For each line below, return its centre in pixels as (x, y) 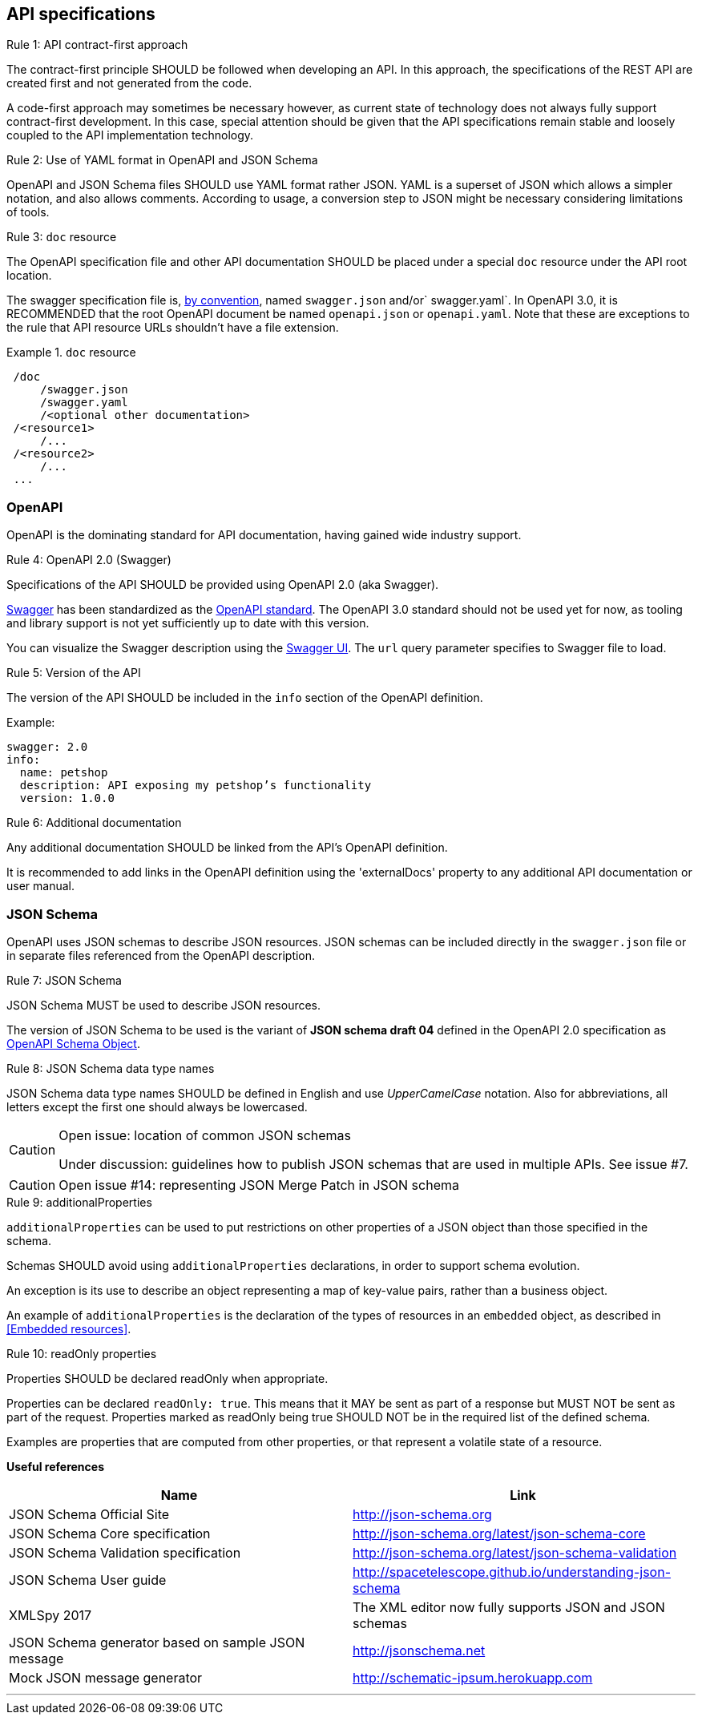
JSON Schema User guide (88, 1580)
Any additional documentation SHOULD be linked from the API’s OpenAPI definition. (227, 848)
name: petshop (64, 773)
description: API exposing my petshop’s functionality (196, 786)
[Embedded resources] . (69, 1328)
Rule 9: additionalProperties (79, 1202)
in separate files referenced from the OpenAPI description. (161, 955)
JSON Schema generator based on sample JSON (157, 1642)
